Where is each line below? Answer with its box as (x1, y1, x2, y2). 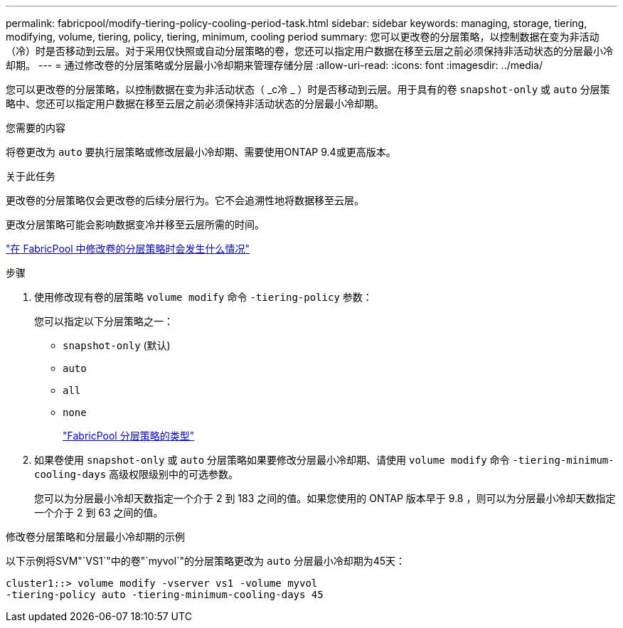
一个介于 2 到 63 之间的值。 (34, 506, 164, 518)
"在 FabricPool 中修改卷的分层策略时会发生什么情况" (6, 243, 250, 255)
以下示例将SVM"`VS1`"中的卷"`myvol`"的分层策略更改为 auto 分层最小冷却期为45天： (6, 555, 406, 567)
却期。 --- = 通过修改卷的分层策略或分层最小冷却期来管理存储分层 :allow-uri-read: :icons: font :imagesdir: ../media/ (6, 59, 543, 71)
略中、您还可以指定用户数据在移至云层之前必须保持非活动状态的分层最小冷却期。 (6, 97, 384, 110)
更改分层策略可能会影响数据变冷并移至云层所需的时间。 (6, 218, 265, 230)
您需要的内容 (6, 122, 65, 134)
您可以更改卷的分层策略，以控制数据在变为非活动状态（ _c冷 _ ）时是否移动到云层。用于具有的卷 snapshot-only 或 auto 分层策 (6, 83, 610, 95)
